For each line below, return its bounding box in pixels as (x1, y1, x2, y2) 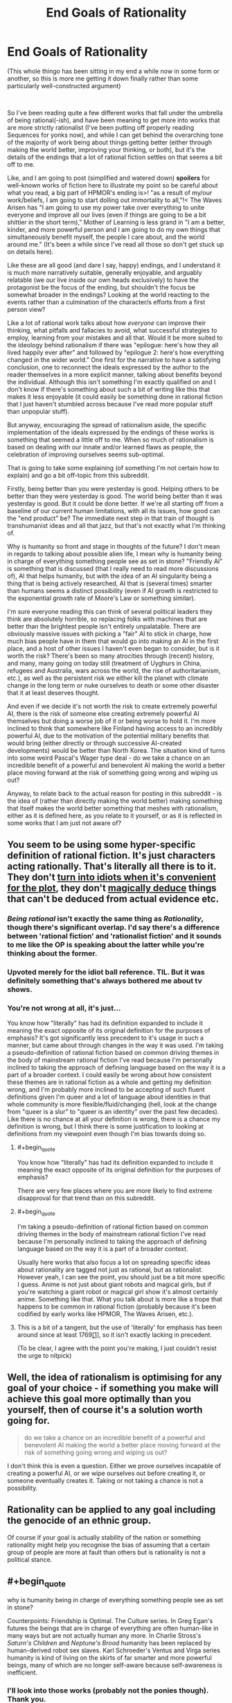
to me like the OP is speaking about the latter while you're (7, 940, 204, 949)
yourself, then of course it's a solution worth (7, 1404, 203, 1416)
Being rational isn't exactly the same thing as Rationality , (7, 914, 204, 924)
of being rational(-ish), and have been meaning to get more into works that (7, 116, 220, 124)
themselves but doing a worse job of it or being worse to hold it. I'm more (7, 717, 216, 725)
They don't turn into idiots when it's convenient (7, 872, 217, 883)
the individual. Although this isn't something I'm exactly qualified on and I (7, 377, 216, 386)
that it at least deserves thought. (7, 688, 100, 697)
